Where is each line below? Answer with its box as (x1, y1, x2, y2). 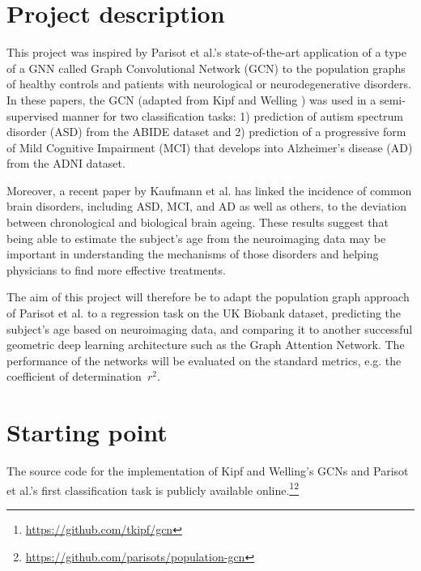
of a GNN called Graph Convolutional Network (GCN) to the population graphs (6, 59, 406, 76)
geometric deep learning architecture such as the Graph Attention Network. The (6, 336, 405, 353)
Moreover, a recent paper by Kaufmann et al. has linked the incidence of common (6, 181, 412, 198)
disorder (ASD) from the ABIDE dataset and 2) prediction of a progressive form (6, 123, 406, 140)
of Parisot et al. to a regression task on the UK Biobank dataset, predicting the (6, 305, 402, 322)
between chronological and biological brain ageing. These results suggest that (6, 214, 389, 231)
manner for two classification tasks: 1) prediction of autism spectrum (62, 107, 404, 124)
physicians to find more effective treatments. (6, 261, 226, 278)
